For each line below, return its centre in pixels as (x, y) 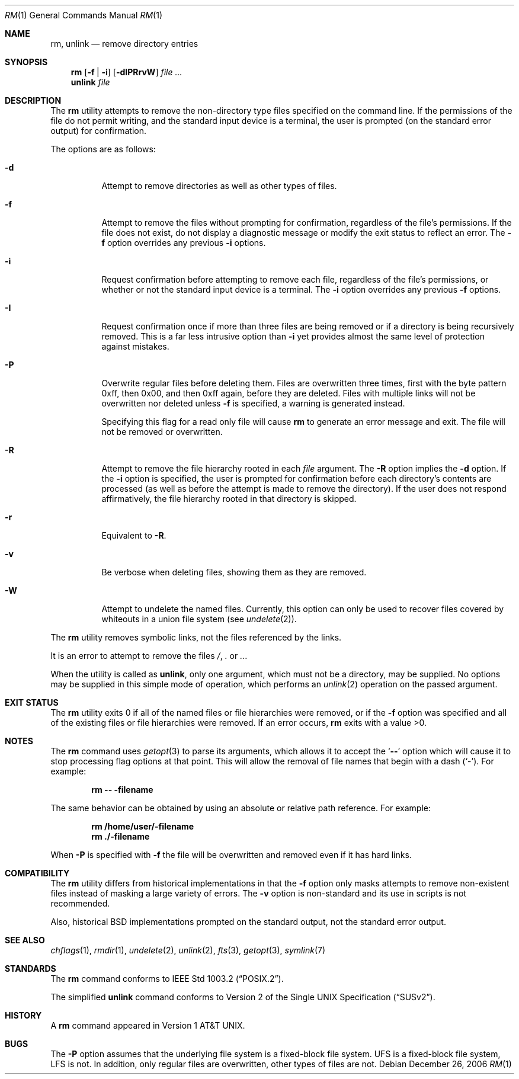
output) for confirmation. (99, 131)
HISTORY (23, 1015)
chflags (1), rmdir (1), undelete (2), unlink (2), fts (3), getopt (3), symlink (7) (188, 950)
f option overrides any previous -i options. (184, 243)
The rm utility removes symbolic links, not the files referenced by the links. (196, 637)
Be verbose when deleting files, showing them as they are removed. (234, 572)
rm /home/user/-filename (143, 826)
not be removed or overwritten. (162, 432)
